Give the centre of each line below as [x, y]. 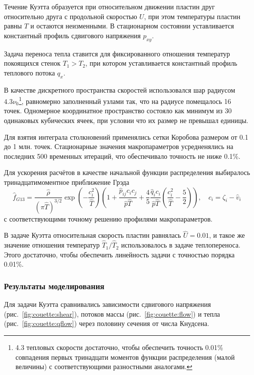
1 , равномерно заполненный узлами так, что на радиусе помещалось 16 [125, 100]
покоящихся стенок [32, 63]
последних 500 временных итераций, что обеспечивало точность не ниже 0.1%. [122, 156]
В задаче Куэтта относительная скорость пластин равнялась [93, 235]
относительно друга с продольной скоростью [71, 16]
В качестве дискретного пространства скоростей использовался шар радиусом [120, 89]
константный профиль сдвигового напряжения [73, 35]
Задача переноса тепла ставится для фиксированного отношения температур [117, 53]
